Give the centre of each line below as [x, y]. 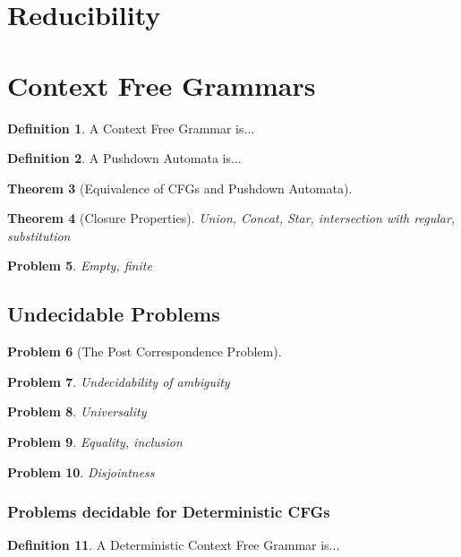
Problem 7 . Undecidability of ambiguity [119, 381]
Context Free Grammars [162, 85]
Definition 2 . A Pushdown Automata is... [124, 158]
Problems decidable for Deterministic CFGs [169, 512]
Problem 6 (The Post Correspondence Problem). [145, 351]
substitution [39, 235]
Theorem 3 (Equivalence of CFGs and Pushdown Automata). [180, 188]
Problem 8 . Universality [77, 411]
